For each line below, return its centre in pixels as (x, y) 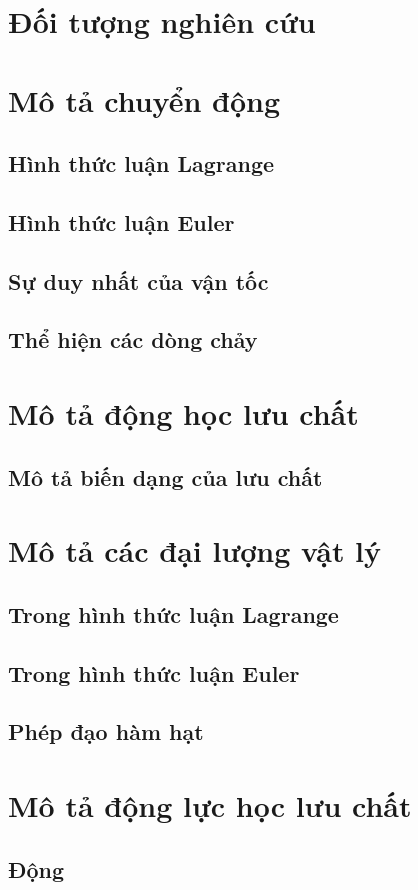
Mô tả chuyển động (144, 99)
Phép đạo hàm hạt (106, 731)
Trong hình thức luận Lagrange (173, 613)
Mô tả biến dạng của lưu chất (165, 476)
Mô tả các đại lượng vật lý (195, 550)
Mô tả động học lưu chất (183, 413)
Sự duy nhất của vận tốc (138, 280)
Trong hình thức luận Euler (154, 672)
